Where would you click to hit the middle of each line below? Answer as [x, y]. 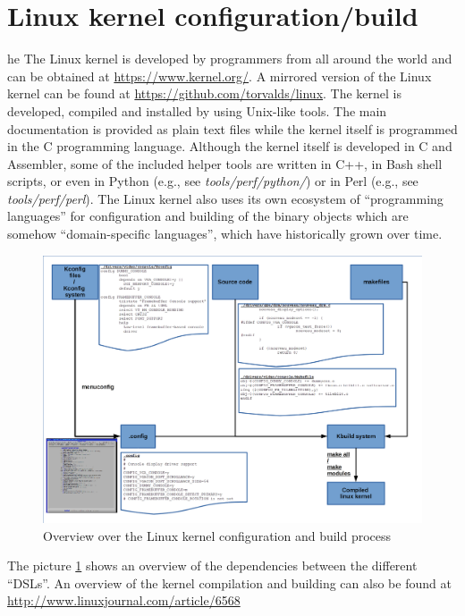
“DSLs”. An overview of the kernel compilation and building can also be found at [229, 582]
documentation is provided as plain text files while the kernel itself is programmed [232, 128]
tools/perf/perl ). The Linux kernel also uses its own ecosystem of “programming [225, 198]
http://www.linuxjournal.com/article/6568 [124, 600]
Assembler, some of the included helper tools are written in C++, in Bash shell [225, 163]
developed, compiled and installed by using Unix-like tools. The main [197, 110]
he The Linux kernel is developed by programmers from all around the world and [230, 59]
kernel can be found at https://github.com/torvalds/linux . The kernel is [205, 93]
